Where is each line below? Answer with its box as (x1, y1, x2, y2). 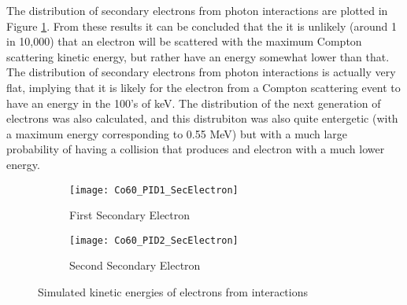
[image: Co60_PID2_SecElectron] (69, 234, 239, 246)
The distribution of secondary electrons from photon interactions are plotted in (6, 2, 388, 18)
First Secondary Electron (69, 207, 191, 223)
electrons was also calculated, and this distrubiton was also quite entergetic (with (6, 110, 398, 127)
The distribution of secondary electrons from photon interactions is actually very (6, 64, 396, 80)
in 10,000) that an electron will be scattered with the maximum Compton (6, 33, 362, 50)
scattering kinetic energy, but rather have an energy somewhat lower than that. (6, 48, 390, 64)
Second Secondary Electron (69, 257, 201, 274)
